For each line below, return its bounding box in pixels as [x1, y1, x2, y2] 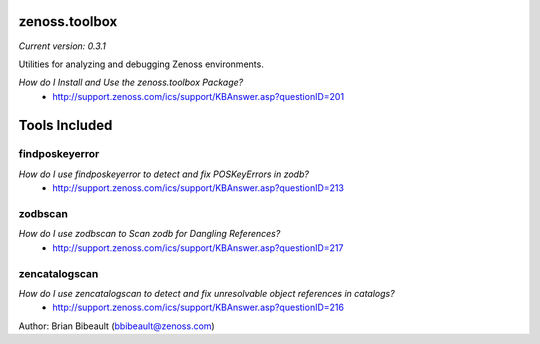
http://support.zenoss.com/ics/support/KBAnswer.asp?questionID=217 [52, 241, 344, 254]
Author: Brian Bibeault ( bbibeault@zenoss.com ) [18, 320, 215, 332]
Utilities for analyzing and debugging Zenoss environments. [18, 58, 264, 70]
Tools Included [18, 116, 113, 134]
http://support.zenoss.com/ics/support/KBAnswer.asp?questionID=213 [52, 182, 345, 194]
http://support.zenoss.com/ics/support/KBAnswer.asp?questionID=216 [52, 301, 345, 314]
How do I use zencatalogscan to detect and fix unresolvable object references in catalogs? [18, 287, 395, 299]
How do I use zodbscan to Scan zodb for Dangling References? [18, 228, 281, 240]
